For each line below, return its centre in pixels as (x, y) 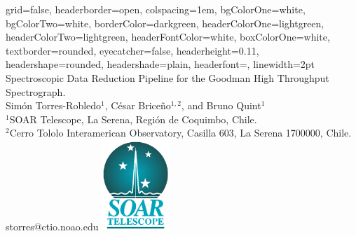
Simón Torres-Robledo (54, 105)
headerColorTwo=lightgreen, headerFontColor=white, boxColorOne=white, (168, 37)
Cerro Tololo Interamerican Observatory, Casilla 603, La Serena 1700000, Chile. (180, 133)
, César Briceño (138, 105)
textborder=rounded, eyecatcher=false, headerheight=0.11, (132, 50)
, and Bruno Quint (221, 105)
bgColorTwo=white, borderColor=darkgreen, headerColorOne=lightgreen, (165, 23)
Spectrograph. (36, 91)
